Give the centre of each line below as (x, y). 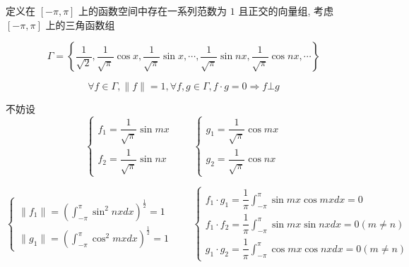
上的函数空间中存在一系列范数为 (153, 11)
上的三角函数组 (80, 24)
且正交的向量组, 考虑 (286, 11)
